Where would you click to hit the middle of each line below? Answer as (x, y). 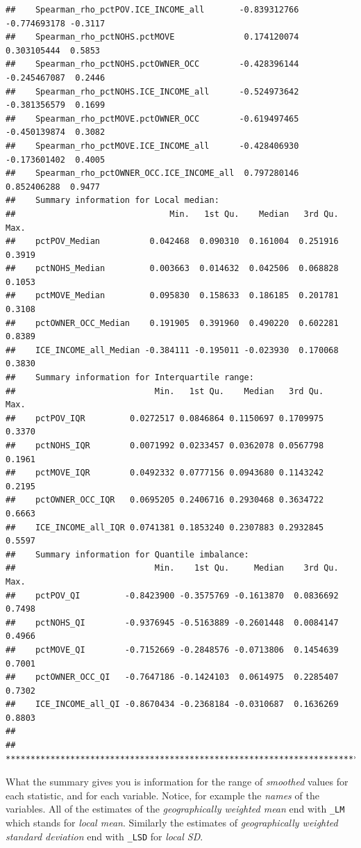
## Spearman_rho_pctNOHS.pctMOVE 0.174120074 (152, 37)
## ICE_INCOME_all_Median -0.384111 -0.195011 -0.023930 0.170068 (172, 350)
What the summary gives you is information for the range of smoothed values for (177, 782)
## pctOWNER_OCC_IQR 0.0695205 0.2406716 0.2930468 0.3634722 (165, 500)
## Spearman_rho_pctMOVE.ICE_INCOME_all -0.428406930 (152, 146)
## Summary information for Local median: (112, 201)
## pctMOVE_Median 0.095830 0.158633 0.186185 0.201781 (172, 296)
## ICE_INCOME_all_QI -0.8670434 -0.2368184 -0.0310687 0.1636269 (172, 704)
